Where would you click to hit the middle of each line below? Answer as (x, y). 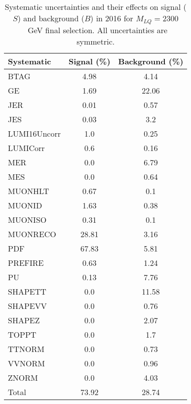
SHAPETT (27, 291)
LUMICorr (26, 148)
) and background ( (51, 18)
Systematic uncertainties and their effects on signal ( (95, 7)
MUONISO (27, 219)
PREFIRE (26, 262)
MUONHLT (29, 191)
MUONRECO (32, 234)
